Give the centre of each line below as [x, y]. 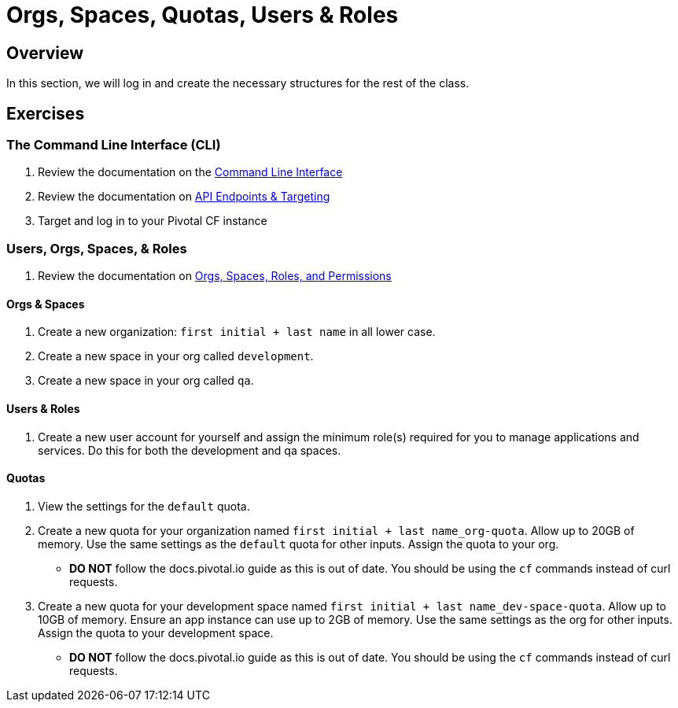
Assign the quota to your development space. [156, 632]
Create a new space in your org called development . [176, 356]
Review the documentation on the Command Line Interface [190, 172]
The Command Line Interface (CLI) [114, 145]
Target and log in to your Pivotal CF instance [153, 221]
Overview [45, 53]
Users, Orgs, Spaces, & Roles [97, 248]
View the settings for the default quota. [144, 506]
